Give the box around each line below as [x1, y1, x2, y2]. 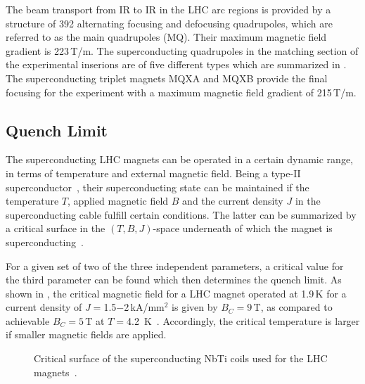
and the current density [182, 193, 283, 208]
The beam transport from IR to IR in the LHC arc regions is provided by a [6, 2, 331, 16]
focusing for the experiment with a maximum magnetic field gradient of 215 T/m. [6, 84, 357, 99]
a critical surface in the [6, 221, 105, 236]
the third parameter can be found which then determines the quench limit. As [6, 272, 342, 287]
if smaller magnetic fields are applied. [6, 327, 167, 342]
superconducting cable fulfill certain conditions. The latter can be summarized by [6, 207, 357, 222]
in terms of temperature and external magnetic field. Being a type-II [6, 165, 301, 180]
